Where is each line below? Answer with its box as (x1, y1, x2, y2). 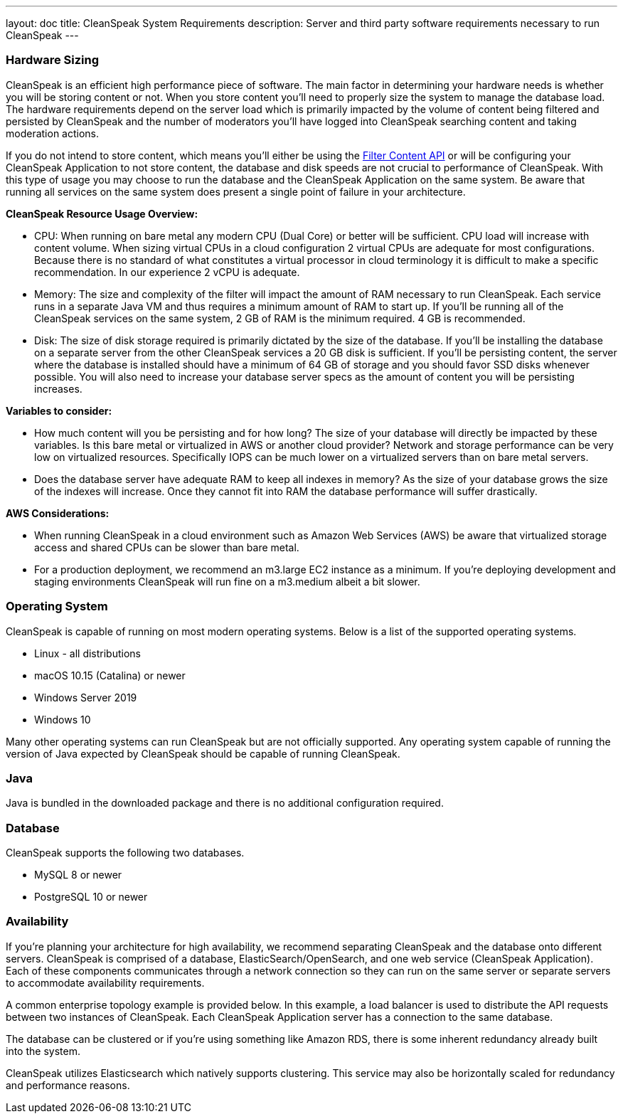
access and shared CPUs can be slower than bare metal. (34, 541, 299, 553)
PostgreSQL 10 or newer (34, 891, 148, 903)
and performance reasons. (6, 1078, 130, 1091)
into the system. (6, 1044, 80, 1057)
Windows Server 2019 (34, 691, 137, 704)
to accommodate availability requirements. (6, 976, 205, 989)
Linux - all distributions (34, 647, 142, 659)
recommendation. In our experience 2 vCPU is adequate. (34, 265, 300, 278)
